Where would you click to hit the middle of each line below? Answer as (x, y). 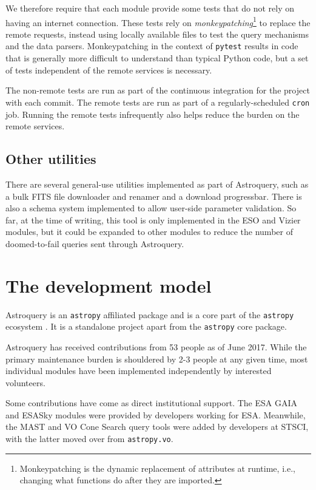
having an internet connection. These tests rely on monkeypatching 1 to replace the (158, 21)
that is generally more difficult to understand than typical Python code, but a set (157, 58)
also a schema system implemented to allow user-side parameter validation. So (151, 208)
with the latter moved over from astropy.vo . (89, 439)
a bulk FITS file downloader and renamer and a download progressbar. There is (154, 196)
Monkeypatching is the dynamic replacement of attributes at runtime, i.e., (157, 468)
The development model (109, 285)
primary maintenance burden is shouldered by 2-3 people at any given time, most (157, 359)
